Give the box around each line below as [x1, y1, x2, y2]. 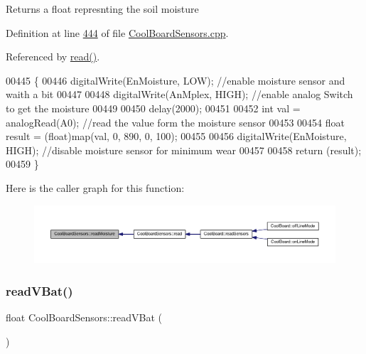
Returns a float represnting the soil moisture [6, 1, 199, 16]
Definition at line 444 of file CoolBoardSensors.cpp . [6, 25, 229, 40]
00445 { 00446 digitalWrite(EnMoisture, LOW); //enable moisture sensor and [6, 73, 345, 87]
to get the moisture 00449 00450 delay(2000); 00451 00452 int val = [6, 100, 301, 115]
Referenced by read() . [6, 49, 100, 64]
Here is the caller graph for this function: [6, 180, 185, 195]
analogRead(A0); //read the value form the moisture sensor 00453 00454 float [6, 114, 345, 129]
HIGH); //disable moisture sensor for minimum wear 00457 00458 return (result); [6, 142, 362, 157]
